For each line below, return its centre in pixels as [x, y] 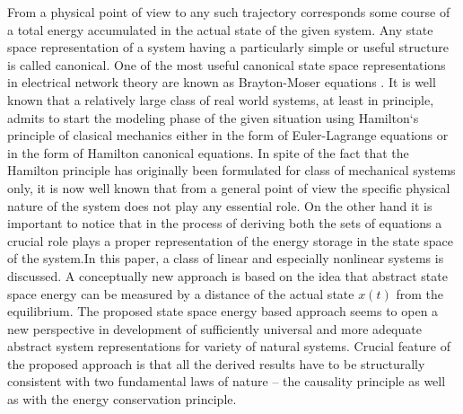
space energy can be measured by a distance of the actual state [181, 293]
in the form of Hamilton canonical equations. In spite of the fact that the [208, 152]
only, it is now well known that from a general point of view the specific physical [229, 187]
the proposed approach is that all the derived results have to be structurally [216, 363]
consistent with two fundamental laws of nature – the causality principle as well [227, 381]
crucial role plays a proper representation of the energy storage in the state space [230, 240]
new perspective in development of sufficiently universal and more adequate [214, 328]
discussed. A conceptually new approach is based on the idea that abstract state [227, 275]
